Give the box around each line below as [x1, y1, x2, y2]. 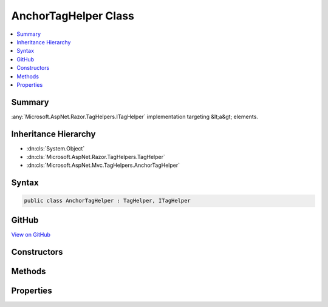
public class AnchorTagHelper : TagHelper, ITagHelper [24, 197, 191, 204]
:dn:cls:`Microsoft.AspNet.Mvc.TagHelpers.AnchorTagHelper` [26, 161, 180, 169]
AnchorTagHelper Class [11, 9, 135, 22]
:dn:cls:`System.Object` [26, 144, 85, 152]
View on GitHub [11, 231, 51, 238]
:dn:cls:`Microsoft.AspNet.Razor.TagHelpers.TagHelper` [26, 153, 165, 161]
